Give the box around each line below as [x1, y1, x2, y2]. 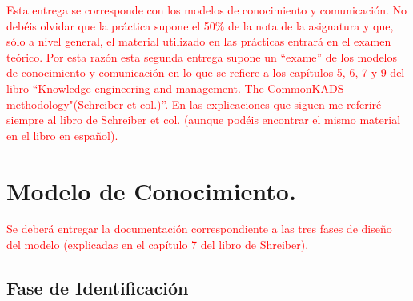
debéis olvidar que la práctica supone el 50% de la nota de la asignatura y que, [6, 17, 394, 34]
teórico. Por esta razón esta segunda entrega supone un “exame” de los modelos [6, 48, 398, 65]
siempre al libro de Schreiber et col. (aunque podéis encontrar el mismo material [6, 111, 401, 128]
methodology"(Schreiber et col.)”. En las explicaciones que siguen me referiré [6, 95, 382, 112]
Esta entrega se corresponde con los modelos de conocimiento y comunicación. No [6, 2, 407, 18]
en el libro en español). [6, 126, 118, 143]
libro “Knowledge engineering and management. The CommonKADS [6, 79, 344, 96]
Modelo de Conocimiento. [6, 174, 296, 207]
